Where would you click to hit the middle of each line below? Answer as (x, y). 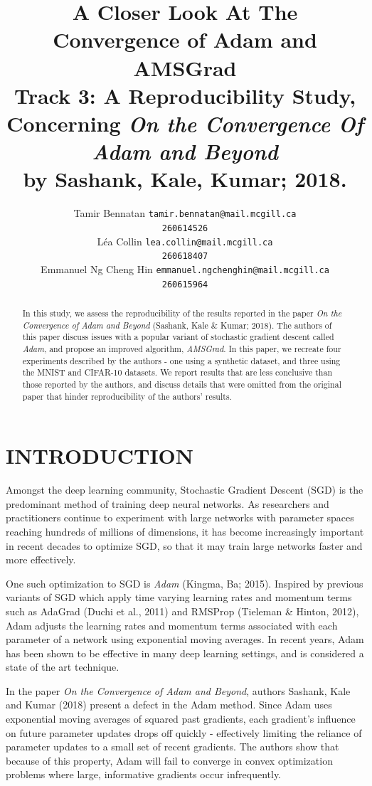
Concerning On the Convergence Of (185, 123)
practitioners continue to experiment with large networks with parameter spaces (180, 517)
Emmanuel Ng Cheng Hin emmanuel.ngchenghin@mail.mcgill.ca (185, 269)
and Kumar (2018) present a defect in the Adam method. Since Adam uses (169, 705)
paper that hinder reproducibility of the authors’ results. (127, 396)
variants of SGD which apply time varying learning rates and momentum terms (179, 597)
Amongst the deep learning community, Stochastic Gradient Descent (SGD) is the (185, 490)
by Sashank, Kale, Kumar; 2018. (185, 179)
